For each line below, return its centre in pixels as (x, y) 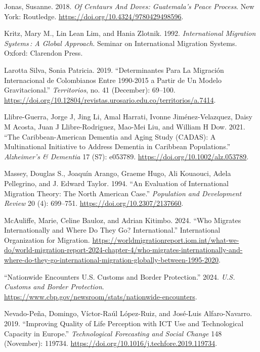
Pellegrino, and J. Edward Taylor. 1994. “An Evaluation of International (116, 183)
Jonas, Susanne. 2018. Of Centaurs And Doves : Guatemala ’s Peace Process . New (129, 6)
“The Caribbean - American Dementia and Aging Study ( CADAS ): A (110, 136)
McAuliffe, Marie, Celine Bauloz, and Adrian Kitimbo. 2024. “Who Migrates (123, 220)
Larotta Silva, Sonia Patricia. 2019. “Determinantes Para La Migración (114, 70)
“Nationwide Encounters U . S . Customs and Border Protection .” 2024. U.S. (120, 276)
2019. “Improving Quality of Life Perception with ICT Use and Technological (124, 323)
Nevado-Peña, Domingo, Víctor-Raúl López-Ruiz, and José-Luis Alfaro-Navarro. (128, 313)
